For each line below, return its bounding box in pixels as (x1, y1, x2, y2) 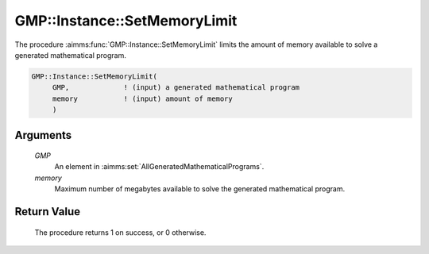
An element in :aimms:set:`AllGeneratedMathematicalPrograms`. (54, 162, 265, 171)
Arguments (14, 128, 72, 142)
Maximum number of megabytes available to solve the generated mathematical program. (54, 184, 346, 194)
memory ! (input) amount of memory (52, 94, 234, 103)
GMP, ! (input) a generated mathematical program (52, 83, 300, 92)
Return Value (14, 205, 81, 218)
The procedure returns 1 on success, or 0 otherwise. (34, 227, 207, 237)
